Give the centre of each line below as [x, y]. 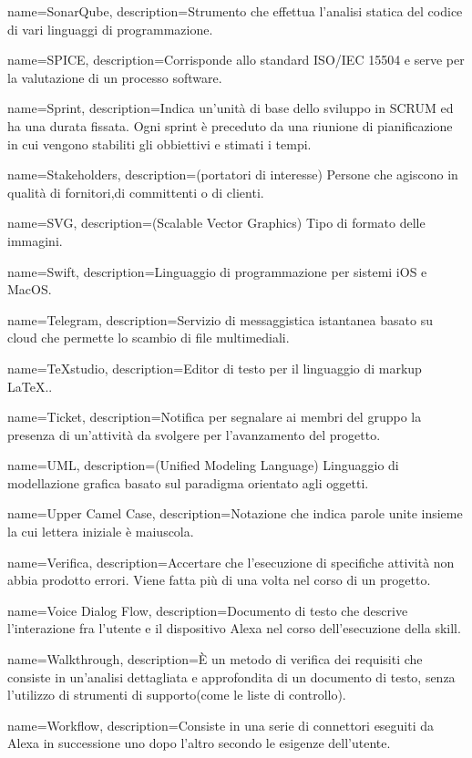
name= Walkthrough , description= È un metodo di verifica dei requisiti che [215, 659]
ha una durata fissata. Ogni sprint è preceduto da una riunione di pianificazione [230, 125]
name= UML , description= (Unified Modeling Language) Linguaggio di [203, 465]
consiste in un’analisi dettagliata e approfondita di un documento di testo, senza [231, 676]
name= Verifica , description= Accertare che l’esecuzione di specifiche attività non [231, 562]
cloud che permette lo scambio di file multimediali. [149, 338]
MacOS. [30, 289]
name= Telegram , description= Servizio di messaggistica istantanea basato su [220, 319]
